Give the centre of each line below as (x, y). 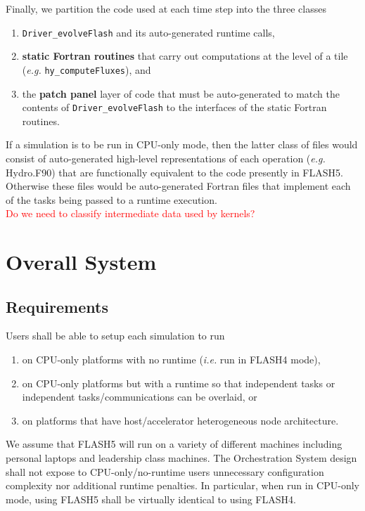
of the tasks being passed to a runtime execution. (111, 199)
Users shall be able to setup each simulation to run (115, 336)
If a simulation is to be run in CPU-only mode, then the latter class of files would (182, 144)
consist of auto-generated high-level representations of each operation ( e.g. (166, 158)
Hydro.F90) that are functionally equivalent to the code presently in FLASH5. (174, 172)
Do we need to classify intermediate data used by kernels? (130, 213)
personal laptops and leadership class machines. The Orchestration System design (181, 458)
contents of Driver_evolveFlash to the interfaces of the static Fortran (174, 107)
